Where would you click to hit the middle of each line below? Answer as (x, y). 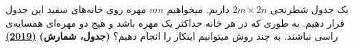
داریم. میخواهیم (198, 9)
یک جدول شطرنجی (309, 9)
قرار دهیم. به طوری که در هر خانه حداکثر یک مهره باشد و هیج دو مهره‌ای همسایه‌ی (175, 22)
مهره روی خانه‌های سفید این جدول (76, 9)
